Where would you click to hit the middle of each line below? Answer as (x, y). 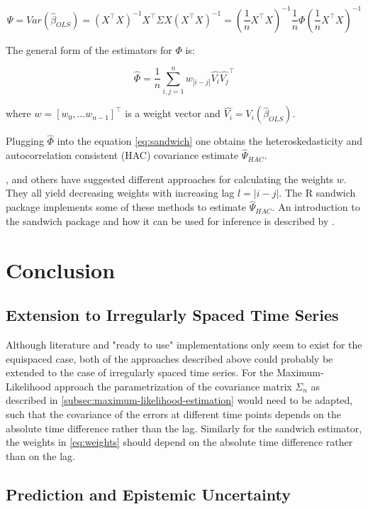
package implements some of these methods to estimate (126, 207)
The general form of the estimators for (89, 49)
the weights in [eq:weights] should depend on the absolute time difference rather (179, 442)
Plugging (25, 141)
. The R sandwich (317, 193)
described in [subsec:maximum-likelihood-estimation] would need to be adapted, (179, 400)
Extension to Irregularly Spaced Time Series (172, 315)
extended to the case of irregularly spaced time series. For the (140, 372)
